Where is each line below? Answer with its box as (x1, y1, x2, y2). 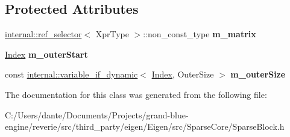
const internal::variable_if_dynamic (5, 68, 138, 81)
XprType (95, 28, 129, 40)
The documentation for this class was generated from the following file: (5, 88, 267, 100)
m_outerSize (230, 68, 286, 81)
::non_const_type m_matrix (143, 28, 256, 40)
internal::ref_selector (5, 28, 82, 40)
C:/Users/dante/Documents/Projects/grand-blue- (5, 108, 189, 121)
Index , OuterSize (151, 68, 214, 81)
